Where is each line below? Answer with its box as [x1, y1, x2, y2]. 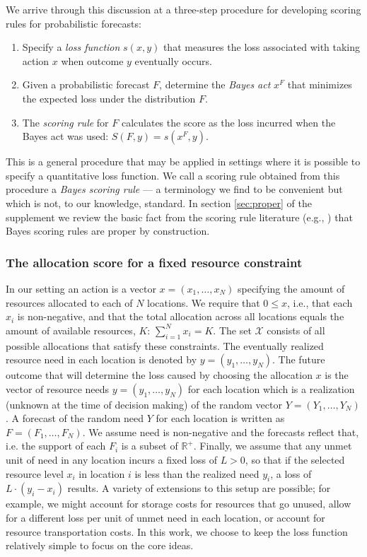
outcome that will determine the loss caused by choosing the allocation [6, 368, 313, 382]
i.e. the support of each [6, 438, 106, 453]
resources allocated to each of [6, 295, 133, 310]
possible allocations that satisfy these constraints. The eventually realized [6, 338, 324, 353]
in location [78, 466, 125, 481]
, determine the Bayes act [159, 77, 271, 92]
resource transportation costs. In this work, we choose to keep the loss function [6, 524, 348, 539]
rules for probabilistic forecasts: [6, 16, 141, 30]
